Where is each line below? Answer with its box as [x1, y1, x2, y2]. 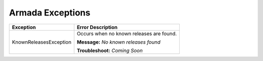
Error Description [76, 24, 118, 30]
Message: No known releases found [76, 39, 161, 46]
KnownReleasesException [12, 39, 72, 46]
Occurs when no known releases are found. [76, 30, 177, 37]
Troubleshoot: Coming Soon [76, 47, 143, 54]
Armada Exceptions [9, 7, 91, 18]
